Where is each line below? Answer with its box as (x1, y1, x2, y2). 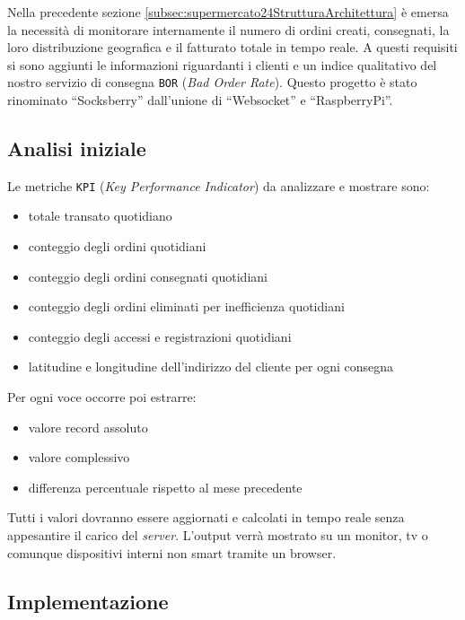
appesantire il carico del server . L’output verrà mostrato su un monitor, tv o (7, 526, 428, 545)
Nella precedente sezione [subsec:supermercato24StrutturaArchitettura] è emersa (7, 3, 449, 21)
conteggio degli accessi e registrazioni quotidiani (28, 327, 292, 345)
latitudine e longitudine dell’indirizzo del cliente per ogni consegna (28, 357, 393, 376)
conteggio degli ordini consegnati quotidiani (28, 266, 268, 285)
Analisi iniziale (7, 135, 146, 162)
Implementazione (7, 587, 169, 615)
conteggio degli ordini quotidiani (28, 237, 206, 256)
